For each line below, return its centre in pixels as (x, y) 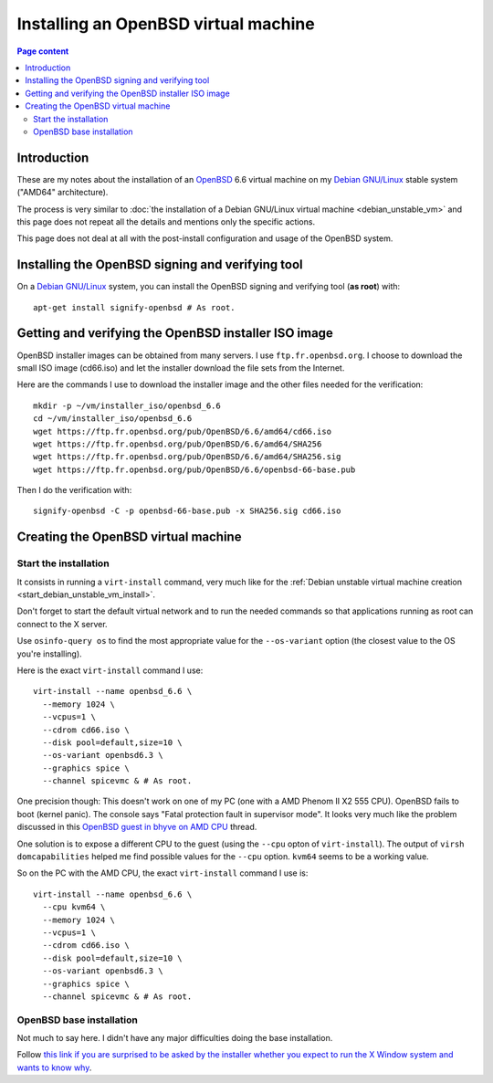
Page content (43, 51)
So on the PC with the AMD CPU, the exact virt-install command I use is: (163, 873)
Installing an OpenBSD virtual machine (166, 24)
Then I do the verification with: (74, 490)
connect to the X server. (63, 624)
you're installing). (49, 654)
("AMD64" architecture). (63, 193)
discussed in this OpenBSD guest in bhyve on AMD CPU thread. (137, 827)
